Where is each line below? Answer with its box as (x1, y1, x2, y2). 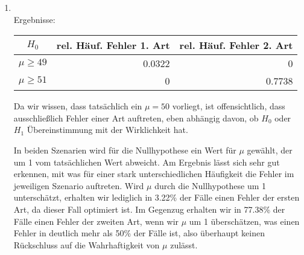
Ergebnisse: (13, 13, 55, 25)
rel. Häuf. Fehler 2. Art (179, 38, 293, 53)
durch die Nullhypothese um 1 (154, 179, 267, 192)
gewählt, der (247, 143, 293, 156)
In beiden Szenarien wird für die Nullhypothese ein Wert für (13, 143, 236, 156)
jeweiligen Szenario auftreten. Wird (13, 179, 144, 192)
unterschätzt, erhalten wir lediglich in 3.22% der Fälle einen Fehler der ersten (13, 191, 300, 204)
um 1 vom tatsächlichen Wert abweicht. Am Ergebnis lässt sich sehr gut (13, 155, 280, 168)
